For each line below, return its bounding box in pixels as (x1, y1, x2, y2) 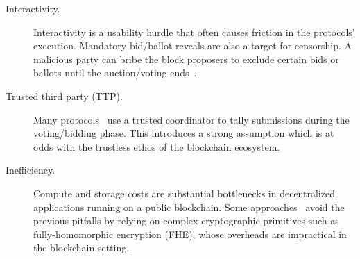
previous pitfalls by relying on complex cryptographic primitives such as (33, 213, 339, 228)
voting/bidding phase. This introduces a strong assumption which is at (33, 126, 334, 140)
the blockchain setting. (33, 240, 130, 255)
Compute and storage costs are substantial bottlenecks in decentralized (33, 185, 335, 200)
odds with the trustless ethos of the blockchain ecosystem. (33, 139, 280, 153)
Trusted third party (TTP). (6, 88, 123, 103)
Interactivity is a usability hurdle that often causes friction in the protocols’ (33, 24, 355, 39)
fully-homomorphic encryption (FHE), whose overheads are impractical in (33, 226, 347, 241)
